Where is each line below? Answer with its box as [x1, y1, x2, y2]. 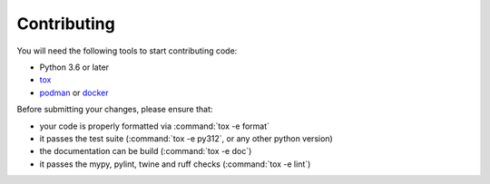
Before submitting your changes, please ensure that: [16, 104, 213, 115]
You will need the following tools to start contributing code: [16, 45, 238, 56]
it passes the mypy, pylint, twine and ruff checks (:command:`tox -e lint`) [39, 159, 311, 169]
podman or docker [39, 87, 109, 98]
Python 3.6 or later [39, 62, 109, 73]
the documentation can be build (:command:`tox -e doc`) [39, 146, 252, 157]
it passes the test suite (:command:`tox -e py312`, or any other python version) [39, 132, 333, 144]
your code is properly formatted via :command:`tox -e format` [39, 121, 270, 131]
